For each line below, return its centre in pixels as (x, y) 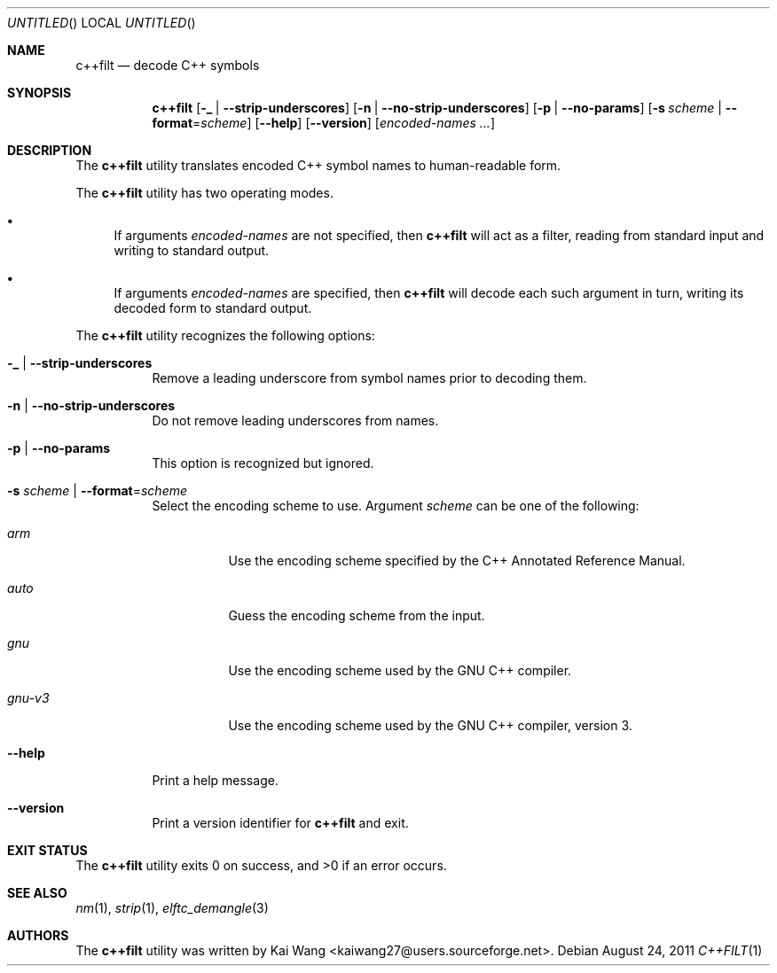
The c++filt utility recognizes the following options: (225, 335)
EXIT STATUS (47, 850)
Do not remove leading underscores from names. (295, 420)
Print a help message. (215, 780)
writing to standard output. (192, 250)
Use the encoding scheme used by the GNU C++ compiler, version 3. (430, 725)
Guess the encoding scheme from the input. (357, 615)
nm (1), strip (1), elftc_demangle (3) (172, 908)
